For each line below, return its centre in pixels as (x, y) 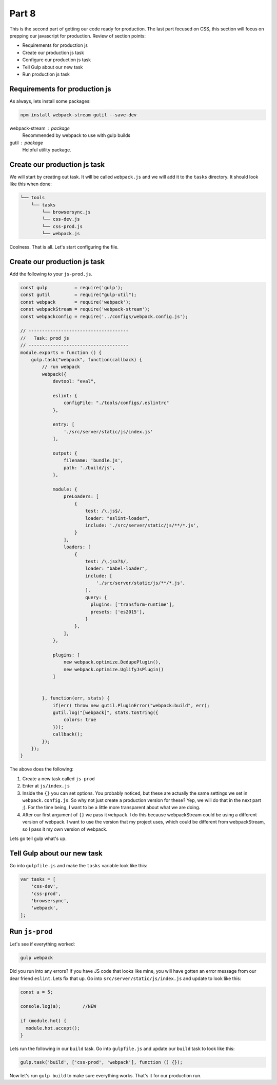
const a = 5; (37, 992)
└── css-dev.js (61, 219)
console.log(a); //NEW (58, 1007)
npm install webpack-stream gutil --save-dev (78, 115)
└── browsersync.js (66, 212)
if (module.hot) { (43, 1021)
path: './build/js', (89, 468)
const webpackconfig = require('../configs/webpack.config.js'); (104, 316)
